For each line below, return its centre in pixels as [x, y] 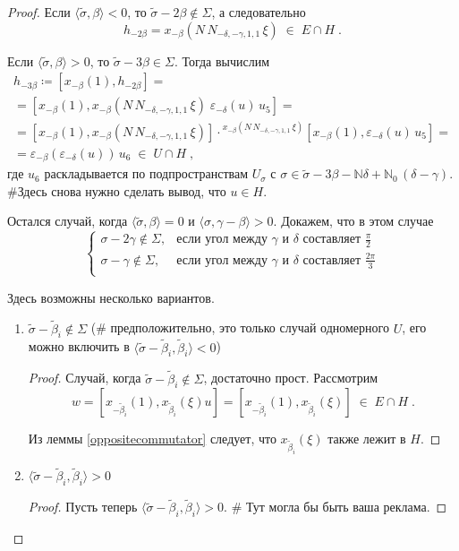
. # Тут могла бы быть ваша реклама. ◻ [336, 507]
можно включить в [79, 346]
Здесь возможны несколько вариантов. [111, 297]
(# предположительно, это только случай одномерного [240, 327]
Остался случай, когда [68, 221]
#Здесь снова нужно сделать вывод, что [117, 190]
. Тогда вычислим [222, 60]
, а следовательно [259, 12]
